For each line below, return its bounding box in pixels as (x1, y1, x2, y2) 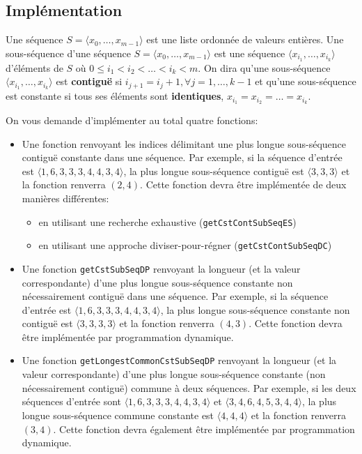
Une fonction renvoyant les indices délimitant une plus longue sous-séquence (22, 136, 347, 151)
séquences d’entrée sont (22, 394, 121, 409)
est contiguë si (56, 74, 123, 89)
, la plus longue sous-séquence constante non (160, 302, 350, 317)
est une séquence (214, 45, 285, 60)
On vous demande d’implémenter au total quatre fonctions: (6, 112, 258, 127)
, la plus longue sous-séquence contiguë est (123, 163, 304, 178)
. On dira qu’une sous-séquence (198, 60, 331, 75)
